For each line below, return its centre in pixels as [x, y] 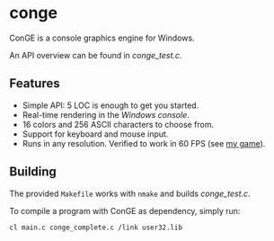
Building [33, 172]
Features [35, 84]
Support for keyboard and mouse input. [95, 134]
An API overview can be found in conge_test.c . [96, 55]
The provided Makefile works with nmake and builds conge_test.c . [130, 193]
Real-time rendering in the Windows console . [106, 114]
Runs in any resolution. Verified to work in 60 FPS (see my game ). [144, 143]
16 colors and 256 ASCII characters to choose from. [118, 124]
